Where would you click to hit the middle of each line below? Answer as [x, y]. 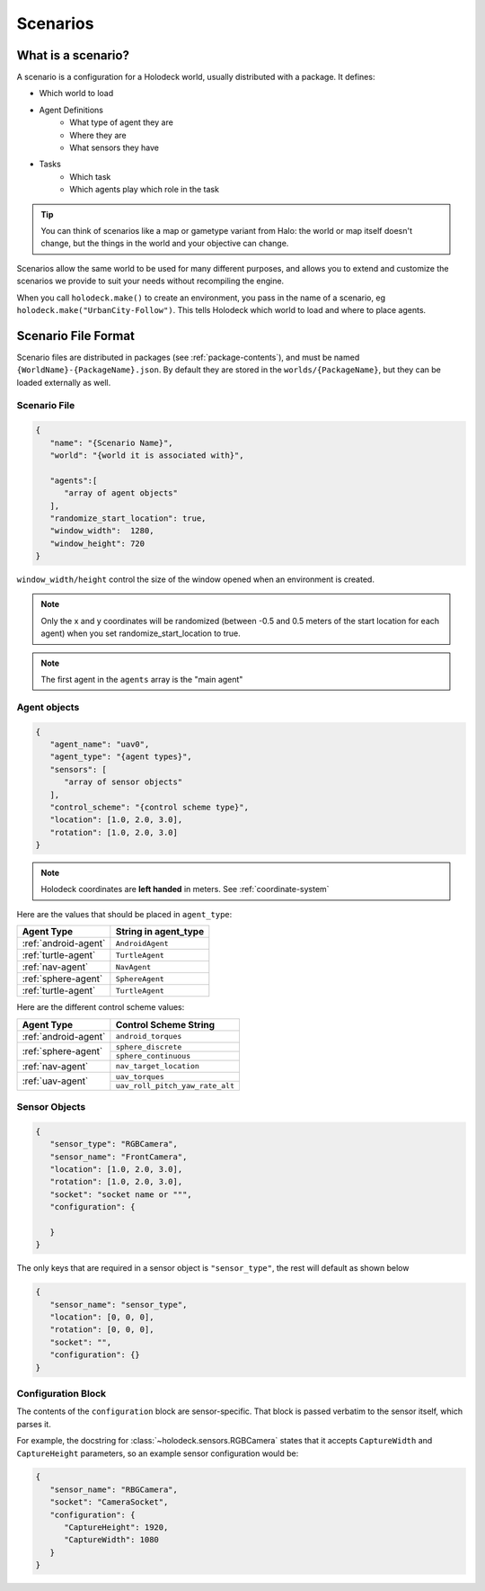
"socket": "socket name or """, [121, 1194]
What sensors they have [114, 147]
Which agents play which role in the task [145, 190]
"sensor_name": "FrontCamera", [119, 1157]
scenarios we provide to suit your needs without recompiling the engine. [150, 281]
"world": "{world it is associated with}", [147, 455]
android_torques [149, 1037]
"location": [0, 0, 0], [102, 1317]
